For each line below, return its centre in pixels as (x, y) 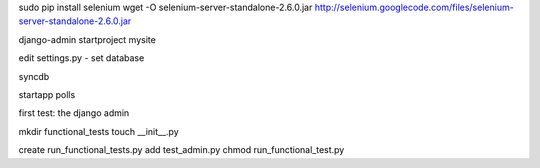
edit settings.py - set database (81, 58)
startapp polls (47, 94)
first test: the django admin (74, 113)
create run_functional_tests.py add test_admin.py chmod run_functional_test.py (181, 150)
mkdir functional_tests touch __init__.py (98, 131)
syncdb (34, 76)
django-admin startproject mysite (87, 39)
